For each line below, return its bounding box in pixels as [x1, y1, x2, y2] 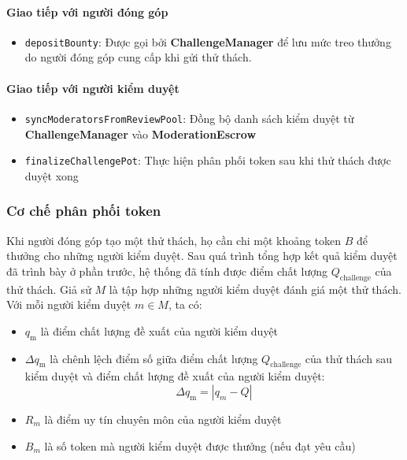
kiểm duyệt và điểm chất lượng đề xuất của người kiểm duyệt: [24, 368, 325, 384]
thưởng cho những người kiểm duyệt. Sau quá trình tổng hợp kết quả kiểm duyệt [6, 247, 398, 264]
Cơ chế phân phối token [6, 201, 161, 221]
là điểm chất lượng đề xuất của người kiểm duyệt [40, 322, 279, 339]
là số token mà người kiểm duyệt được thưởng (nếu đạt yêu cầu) [44, 437, 356, 454]
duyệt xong [24, 167, 79, 184]
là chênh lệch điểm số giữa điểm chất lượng [50, 350, 258, 366]
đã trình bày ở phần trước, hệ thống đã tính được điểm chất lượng [6, 262, 328, 279]
